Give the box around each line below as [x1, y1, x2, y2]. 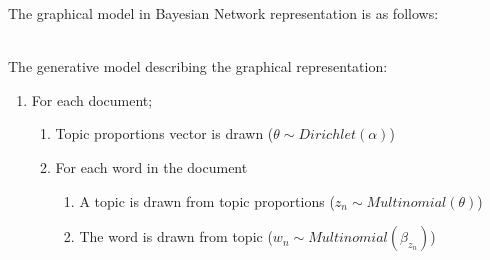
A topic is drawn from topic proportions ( [79, 190, 335, 211]
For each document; [31, 89, 153, 110]
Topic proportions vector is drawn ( [55, 123, 274, 144]
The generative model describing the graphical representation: [8, 56, 388, 77]
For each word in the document [55, 156, 248, 177]
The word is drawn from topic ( [79, 226, 273, 247]
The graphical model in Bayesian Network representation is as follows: [8, 3, 439, 23]
